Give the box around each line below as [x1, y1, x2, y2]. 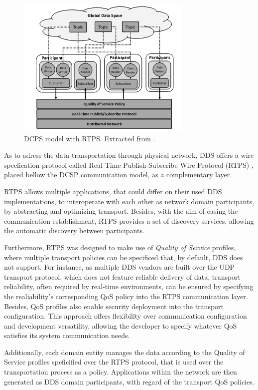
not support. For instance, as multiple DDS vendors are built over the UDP [4, 262, 235, 272]
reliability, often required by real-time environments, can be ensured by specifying [4, 281, 254, 292]
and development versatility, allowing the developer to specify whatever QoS [4, 320, 237, 331]
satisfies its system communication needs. [4, 330, 130, 341]
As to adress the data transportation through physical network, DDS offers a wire [4, 150, 254, 160]
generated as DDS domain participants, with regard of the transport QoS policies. [4, 376, 255, 387]
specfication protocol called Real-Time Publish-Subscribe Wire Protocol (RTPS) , [4, 159, 254, 170]
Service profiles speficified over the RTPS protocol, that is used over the [4, 357, 224, 367]
